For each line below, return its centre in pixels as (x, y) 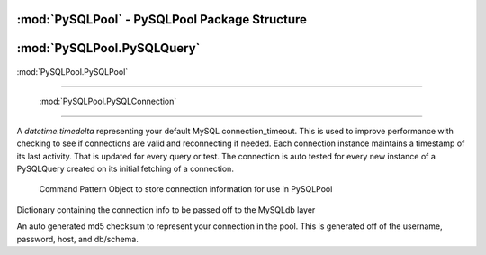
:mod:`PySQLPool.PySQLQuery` (108, 48)
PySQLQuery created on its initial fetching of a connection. (125, 168)
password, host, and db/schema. (77, 239)
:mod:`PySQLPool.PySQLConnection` (108, 101)
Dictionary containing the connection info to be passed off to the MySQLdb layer (166, 209)
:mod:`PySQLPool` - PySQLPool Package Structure (162, 19)
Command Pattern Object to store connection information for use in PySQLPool (186, 189)
